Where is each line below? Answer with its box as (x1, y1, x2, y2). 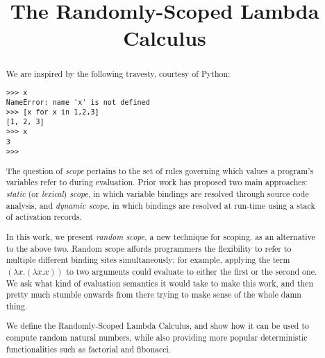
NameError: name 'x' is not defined (6, 99, 150, 107)
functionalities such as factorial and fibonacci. (6, 343, 172, 355)
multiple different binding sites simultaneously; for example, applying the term (6, 254, 290, 266)
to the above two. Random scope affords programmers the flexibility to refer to (6, 242, 292, 254)
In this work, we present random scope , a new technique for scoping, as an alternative (6, 230, 315, 242)
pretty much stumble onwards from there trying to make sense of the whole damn (6, 289, 301, 300)
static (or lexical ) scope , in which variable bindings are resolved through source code (6, 188, 309, 200)
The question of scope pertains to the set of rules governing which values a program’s (6, 164, 314, 176)
